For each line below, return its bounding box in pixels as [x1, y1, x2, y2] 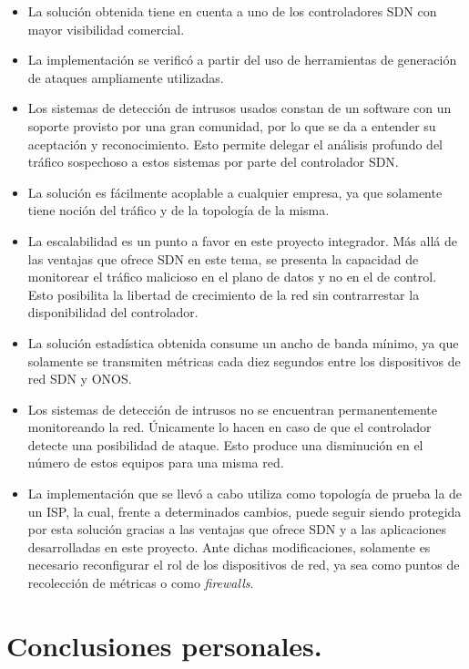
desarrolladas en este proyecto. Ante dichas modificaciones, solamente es [27, 537, 431, 556]
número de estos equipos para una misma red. [27, 453, 284, 472]
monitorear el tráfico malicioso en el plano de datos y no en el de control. [27, 267, 437, 286]
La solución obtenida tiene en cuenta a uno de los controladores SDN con [27, 2, 437, 20]
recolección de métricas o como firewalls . [27, 573, 254, 592]
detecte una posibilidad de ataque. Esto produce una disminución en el [27, 435, 423, 454]
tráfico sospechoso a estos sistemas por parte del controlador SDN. [27, 152, 399, 171]
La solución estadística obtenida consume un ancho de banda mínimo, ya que [27, 333, 459, 352]
